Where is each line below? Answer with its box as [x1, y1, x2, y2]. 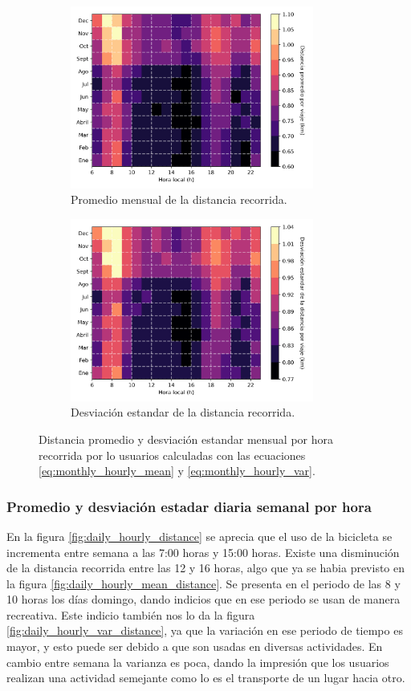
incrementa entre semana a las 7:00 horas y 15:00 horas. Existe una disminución [6, 543, 400, 560]
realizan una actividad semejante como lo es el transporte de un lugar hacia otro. [6, 669, 405, 686]
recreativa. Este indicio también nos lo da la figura [6, 606, 255, 623]
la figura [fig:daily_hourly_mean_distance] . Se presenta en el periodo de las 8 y [6, 575, 401, 591]
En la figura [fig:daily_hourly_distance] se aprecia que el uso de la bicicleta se [6, 527, 393, 544]
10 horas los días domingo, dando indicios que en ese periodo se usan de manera [6, 591, 401, 608]
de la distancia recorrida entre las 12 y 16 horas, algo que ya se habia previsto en [6, 559, 405, 576]
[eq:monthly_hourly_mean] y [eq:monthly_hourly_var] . [39, 462, 315, 479]
